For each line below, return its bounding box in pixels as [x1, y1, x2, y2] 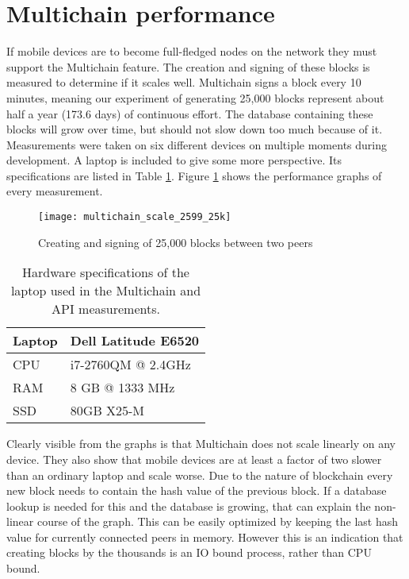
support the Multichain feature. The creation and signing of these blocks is [6, 58, 370, 75]
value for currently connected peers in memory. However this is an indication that [6, 528, 403, 545]
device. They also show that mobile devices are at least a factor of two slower [6, 450, 382, 467]
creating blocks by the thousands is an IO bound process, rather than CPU [6, 544, 372, 561]
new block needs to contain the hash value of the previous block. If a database [6, 482, 387, 499]
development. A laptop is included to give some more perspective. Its [6, 152, 342, 168]
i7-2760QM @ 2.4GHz [70, 355, 191, 374]
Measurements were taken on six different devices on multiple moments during [6, 136, 387, 152]
